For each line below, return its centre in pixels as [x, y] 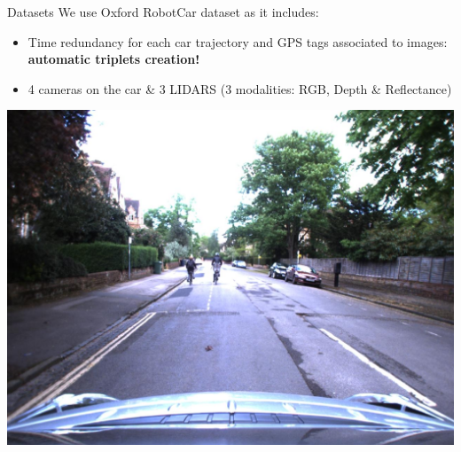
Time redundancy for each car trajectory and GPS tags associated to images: [238, 41]
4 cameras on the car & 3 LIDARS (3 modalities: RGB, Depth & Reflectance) [240, 88]
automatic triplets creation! [114, 59]
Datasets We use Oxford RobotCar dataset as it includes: [163, 12]
